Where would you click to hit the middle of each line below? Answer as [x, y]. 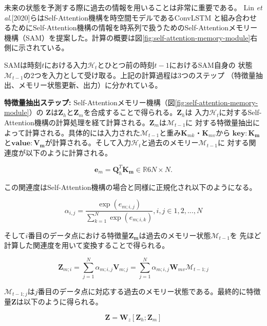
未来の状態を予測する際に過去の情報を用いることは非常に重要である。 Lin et [133, 7]
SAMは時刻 [23, 64]
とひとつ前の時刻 [126, 64]
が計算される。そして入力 [88, 142]
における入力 [66, 64]
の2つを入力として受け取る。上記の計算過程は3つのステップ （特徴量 [139, 75]
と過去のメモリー [170, 142]
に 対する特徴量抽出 [219, 122]
